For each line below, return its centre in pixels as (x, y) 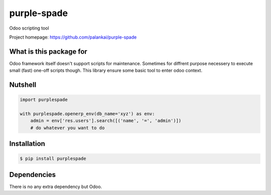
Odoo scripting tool (29, 28)
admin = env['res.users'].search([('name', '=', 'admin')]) (106, 121)
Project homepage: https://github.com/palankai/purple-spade (73, 37)
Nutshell (23, 85)
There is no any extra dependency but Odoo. (56, 186)
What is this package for (48, 51)
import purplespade (44, 100)
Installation (27, 144)
